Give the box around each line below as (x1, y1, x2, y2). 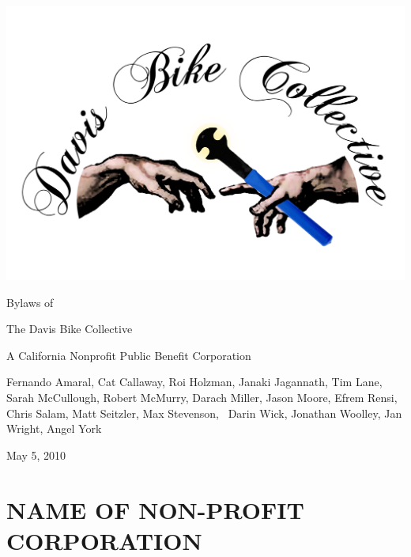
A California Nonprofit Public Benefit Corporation (6, 347, 251, 363)
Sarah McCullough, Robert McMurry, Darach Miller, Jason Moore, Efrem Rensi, (6, 388, 398, 405)
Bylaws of (6, 294, 54, 310)
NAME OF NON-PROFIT (6, 493, 304, 525)
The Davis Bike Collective (6, 320, 133, 337)
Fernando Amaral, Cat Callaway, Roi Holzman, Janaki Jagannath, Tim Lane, (6, 373, 383, 390)
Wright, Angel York (6, 420, 102, 437)
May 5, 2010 (6, 446, 66, 463)
